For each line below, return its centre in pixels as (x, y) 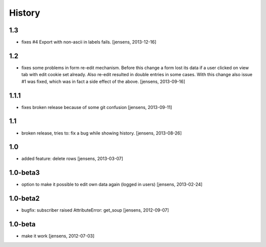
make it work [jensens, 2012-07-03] (58, 236)
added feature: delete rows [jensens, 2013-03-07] (72, 159)
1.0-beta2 (24, 199)
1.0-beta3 (24, 173)
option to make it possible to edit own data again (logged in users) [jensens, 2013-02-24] (112, 185)
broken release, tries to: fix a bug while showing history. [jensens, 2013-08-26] (102, 133)
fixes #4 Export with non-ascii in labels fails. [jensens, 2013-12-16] (89, 42)
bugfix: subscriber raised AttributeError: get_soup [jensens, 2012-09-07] (95, 210)
